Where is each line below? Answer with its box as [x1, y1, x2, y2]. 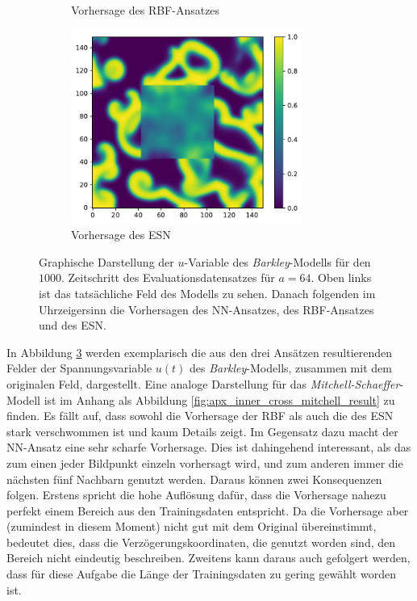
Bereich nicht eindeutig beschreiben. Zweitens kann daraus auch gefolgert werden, [6, 549, 411, 566]
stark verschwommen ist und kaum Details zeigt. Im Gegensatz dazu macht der [6, 422, 398, 439]
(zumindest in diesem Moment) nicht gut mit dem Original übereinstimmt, [6, 518, 377, 535]
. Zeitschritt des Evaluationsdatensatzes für [61, 269, 275, 286]
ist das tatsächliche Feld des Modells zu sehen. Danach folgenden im [39, 284, 376, 301]
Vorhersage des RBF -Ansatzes [71, 2, 220, 18]
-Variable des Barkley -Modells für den [184, 253, 371, 270]
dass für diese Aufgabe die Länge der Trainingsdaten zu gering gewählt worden [6, 565, 396, 582]
